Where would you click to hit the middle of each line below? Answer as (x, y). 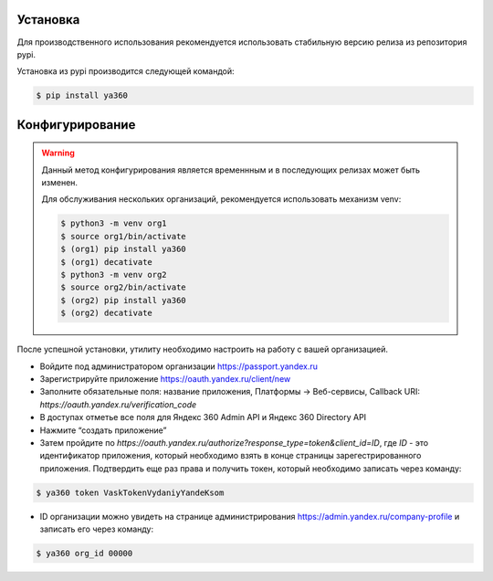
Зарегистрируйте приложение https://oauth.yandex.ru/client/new (165, 378)
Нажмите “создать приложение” (103, 430)
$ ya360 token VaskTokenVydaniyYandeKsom (130, 492)
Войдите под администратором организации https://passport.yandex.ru (179, 366)
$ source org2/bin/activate (123, 287)
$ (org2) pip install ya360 (123, 300)
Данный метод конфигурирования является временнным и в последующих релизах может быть (231, 170)
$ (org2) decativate (106, 313)
